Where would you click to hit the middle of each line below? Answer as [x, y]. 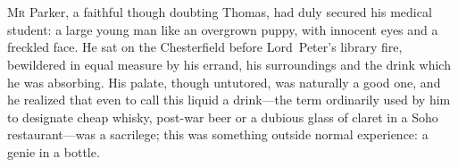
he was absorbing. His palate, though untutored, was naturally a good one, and [224, 82]
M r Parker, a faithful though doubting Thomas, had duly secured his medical [220, 12]
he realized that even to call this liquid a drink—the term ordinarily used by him [229, 100]
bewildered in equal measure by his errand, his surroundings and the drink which [229, 64]
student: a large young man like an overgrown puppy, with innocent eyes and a [223, 29]
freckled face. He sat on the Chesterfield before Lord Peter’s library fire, [205, 47]
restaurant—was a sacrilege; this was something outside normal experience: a [218, 134]
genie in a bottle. [54, 151]
